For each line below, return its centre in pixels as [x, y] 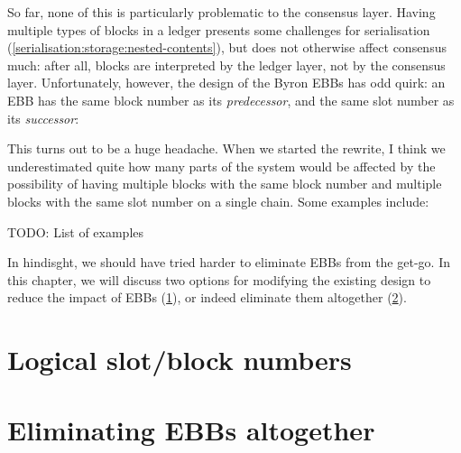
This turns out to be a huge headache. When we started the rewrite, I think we [226, 148]
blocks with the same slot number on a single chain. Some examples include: [218, 201]
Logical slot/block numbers [180, 360]
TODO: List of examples [76, 231]
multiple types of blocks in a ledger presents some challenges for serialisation [219, 29]
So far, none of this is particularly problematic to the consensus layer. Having [221, 12]
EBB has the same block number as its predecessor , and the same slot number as [231, 100]
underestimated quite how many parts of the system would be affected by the [221, 166]
